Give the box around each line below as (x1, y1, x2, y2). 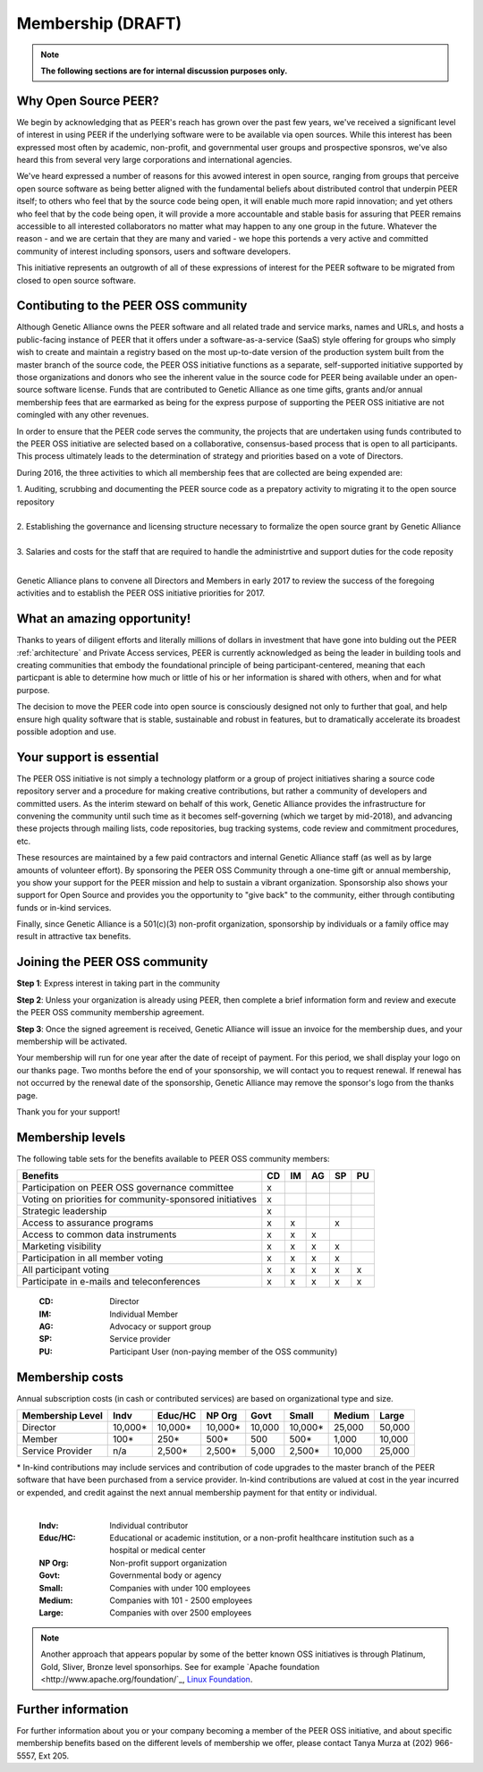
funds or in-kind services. (16, 902, 112, 912)
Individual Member (109, 1309, 179, 1319)
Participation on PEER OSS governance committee (21, 1182, 234, 1194)
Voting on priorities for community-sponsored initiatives (21, 1193, 257, 1206)
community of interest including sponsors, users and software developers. (16, 246, 291, 257)
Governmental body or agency (109, 1570, 223, 1581)
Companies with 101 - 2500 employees (109, 1595, 253, 1606)
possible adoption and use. (16, 725, 116, 737)
